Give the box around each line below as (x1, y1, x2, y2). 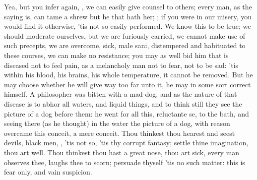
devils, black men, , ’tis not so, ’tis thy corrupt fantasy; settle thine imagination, (4, 137, 249, 148)
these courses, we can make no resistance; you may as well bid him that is (4, 50, 229, 60)
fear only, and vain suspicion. (4, 167, 92, 177)
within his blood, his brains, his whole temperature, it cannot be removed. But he (4, 69, 253, 80)
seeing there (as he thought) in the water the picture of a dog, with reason (4, 118, 230, 128)
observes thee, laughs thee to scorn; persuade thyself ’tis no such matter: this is (4, 157, 245, 167)
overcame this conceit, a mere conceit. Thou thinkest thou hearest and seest (4, 127, 235, 138)
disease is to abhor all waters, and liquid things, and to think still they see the (4, 98, 242, 109)
